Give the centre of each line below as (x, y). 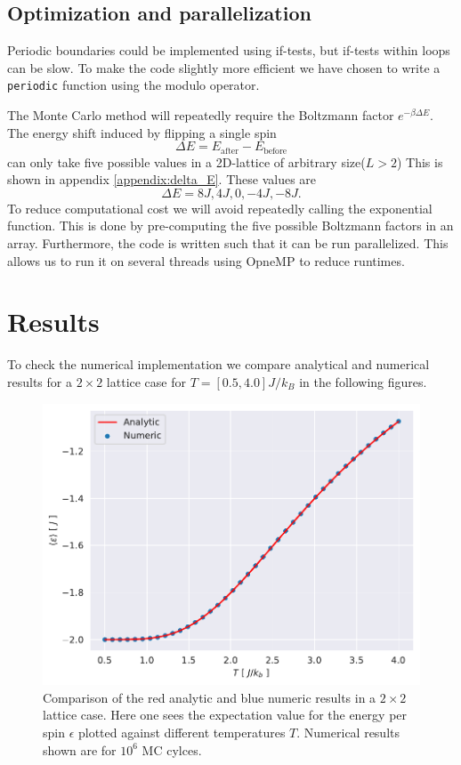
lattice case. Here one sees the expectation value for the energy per (225, 715)
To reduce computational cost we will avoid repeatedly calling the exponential (220, 208)
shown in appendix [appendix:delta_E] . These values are (162, 179)
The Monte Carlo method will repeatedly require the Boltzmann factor (201, 115)
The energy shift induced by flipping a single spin (142, 132)
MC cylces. (172, 749)
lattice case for (146, 381)
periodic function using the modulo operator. (133, 85)
